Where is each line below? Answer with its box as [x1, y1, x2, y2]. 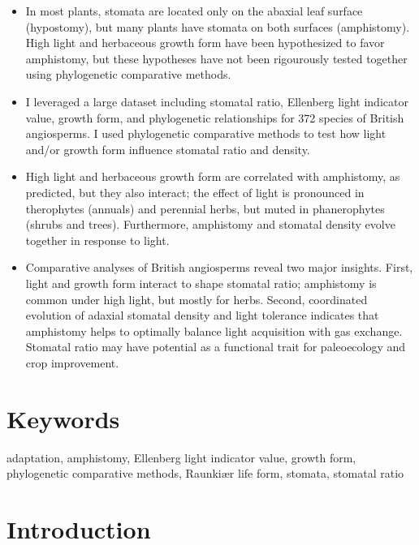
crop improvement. [25, 354, 119, 371]
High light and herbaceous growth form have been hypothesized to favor [25, 34, 385, 51]
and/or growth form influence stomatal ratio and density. [25, 140, 310, 157]
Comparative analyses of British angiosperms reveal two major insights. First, [25, 259, 413, 276]
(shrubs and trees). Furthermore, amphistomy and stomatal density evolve [25, 216, 395, 233]
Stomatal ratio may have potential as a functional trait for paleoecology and [25, 338, 406, 355]
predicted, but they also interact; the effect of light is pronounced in [25, 183, 365, 200]
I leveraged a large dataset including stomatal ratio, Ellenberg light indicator [25, 92, 408, 109]
